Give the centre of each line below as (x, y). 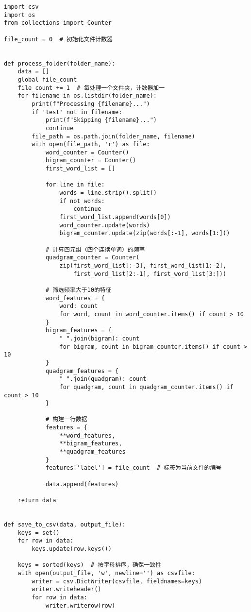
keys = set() (39, 533)
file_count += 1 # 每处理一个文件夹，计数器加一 (91, 88)
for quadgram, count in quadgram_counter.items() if (146, 387)
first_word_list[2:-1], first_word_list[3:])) (150, 274)
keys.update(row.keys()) (72, 549)
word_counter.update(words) (105, 225)
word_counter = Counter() (87, 152)
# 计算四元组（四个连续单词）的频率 (95, 249)
